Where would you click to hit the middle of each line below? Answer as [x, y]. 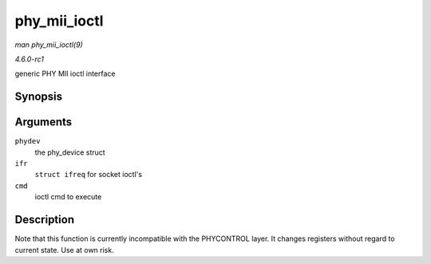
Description [45, 220]
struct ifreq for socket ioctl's [89, 175]
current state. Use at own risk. [65, 250]
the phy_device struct [70, 152]
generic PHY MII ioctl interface [65, 74]
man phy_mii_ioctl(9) [49, 45]
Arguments [43, 122]
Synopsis [39, 97]
